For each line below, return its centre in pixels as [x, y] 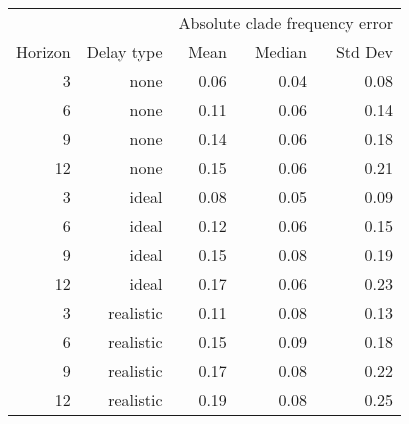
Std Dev [364, 51]
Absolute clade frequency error [286, 22]
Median [280, 51]
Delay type [124, 51]
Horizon [43, 51]
